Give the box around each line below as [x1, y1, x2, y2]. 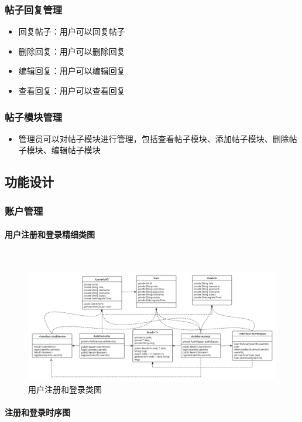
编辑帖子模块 [51, 144, 101, 156]
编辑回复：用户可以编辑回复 [18, 65, 125, 77]
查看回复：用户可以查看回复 [18, 85, 125, 96]
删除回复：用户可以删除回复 [18, 45, 125, 57]
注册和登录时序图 [5, 406, 70, 418]
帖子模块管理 [5, 109, 63, 124]
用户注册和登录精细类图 [5, 228, 95, 241]
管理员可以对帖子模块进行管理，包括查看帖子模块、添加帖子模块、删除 [18, 132, 289, 144]
